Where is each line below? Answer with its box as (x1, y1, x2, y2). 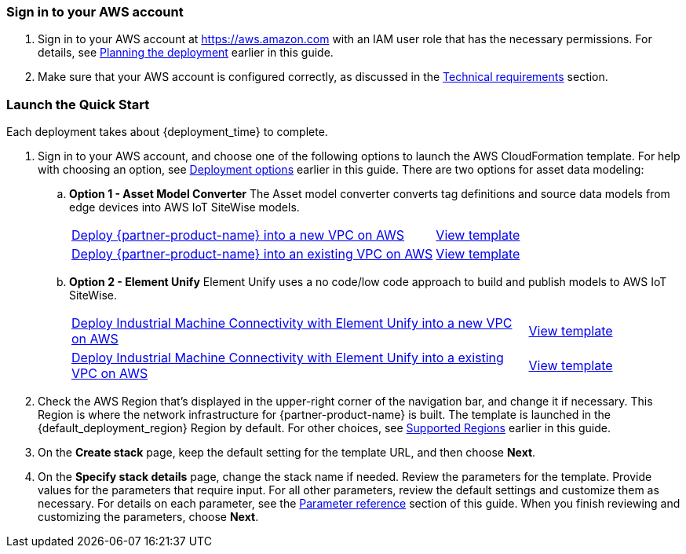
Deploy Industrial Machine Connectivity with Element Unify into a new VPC (71, 315, 513, 332)
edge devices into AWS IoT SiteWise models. (69, 200, 300, 215)
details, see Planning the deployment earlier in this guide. (38, 46, 334, 60)
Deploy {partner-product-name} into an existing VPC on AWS (71, 246, 433, 262)
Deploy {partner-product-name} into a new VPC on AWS (71, 227, 405, 244)
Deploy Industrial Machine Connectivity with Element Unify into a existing (71, 350, 504, 366)
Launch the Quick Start (6, 96, 150, 112)
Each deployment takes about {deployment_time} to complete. (6, 125, 328, 139)
